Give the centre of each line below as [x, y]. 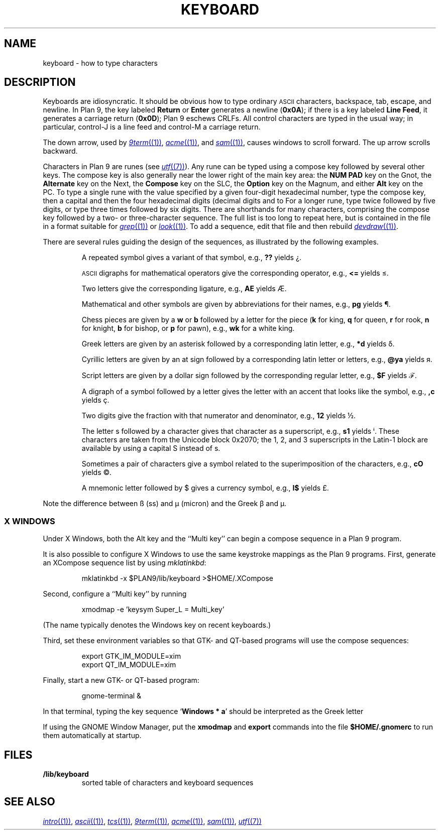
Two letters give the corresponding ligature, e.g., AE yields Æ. [184, 289]
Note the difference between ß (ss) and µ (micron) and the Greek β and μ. [165, 504]
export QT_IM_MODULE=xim [129, 665]
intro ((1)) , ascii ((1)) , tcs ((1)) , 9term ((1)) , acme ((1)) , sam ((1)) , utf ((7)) [152, 821]
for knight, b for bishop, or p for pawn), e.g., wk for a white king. [188, 328]
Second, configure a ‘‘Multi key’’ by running [115, 594]
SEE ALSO [30, 802]
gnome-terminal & [112, 696]
